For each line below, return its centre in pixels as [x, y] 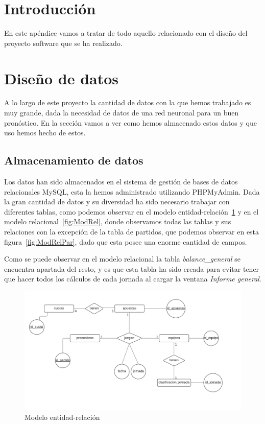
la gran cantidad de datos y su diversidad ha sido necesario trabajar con [117, 202]
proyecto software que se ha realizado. [63, 43]
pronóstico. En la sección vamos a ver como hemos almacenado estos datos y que [130, 122]
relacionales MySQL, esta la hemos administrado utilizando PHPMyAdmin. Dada [132, 191]
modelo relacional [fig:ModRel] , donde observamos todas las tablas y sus [118, 221]
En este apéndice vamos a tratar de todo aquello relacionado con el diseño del [126, 33]
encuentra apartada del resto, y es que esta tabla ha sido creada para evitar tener [132, 268]
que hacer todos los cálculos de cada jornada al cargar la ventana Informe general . [133, 279]
